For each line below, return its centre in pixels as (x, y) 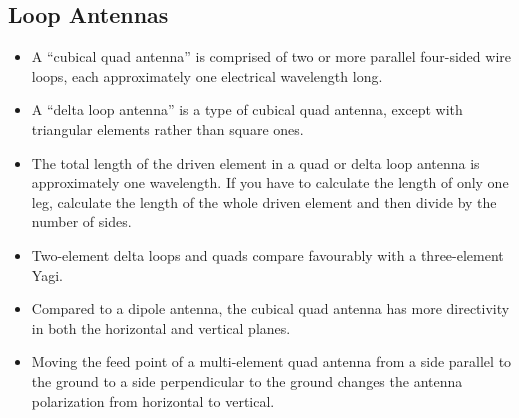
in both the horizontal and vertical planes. (161, 327)
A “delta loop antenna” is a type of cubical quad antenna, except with (247, 109)
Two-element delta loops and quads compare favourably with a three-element (267, 254)
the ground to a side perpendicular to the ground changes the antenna (247, 380)
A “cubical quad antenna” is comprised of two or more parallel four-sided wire (271, 56)
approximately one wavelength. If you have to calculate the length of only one (270, 182)
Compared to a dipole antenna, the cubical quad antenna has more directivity (270, 308)
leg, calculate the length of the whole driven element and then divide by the (264, 201)
